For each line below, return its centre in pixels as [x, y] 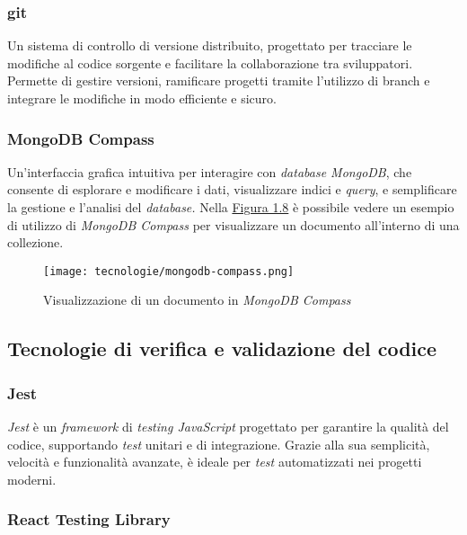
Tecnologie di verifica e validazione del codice [222, 348]
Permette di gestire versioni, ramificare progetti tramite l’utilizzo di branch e [219, 80]
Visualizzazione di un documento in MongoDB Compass [197, 300]
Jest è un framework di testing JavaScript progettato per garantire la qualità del [228, 427]
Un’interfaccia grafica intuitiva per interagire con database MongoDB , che [210, 171]
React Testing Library [89, 519]
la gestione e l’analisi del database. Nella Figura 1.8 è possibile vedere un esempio [231, 207]
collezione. [35, 242]
